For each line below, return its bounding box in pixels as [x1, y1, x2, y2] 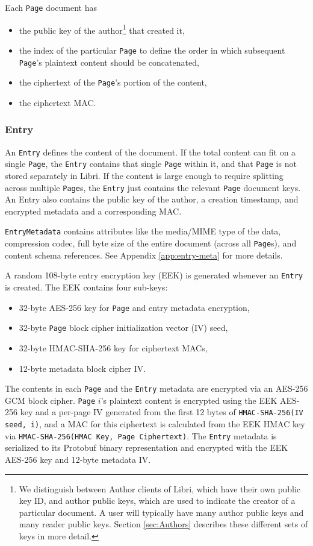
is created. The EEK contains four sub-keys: [5, 281, 168, 293]
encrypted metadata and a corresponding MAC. [5, 204, 182, 217]
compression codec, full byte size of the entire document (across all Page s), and [5, 237, 297, 249]
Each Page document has [5, 1, 97, 13]
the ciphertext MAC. [19, 96, 96, 108]
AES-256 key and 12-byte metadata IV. [5, 453, 151, 465]
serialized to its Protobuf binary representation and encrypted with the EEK [5, 441, 288, 454]
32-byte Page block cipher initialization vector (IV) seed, [19, 321, 228, 334]
